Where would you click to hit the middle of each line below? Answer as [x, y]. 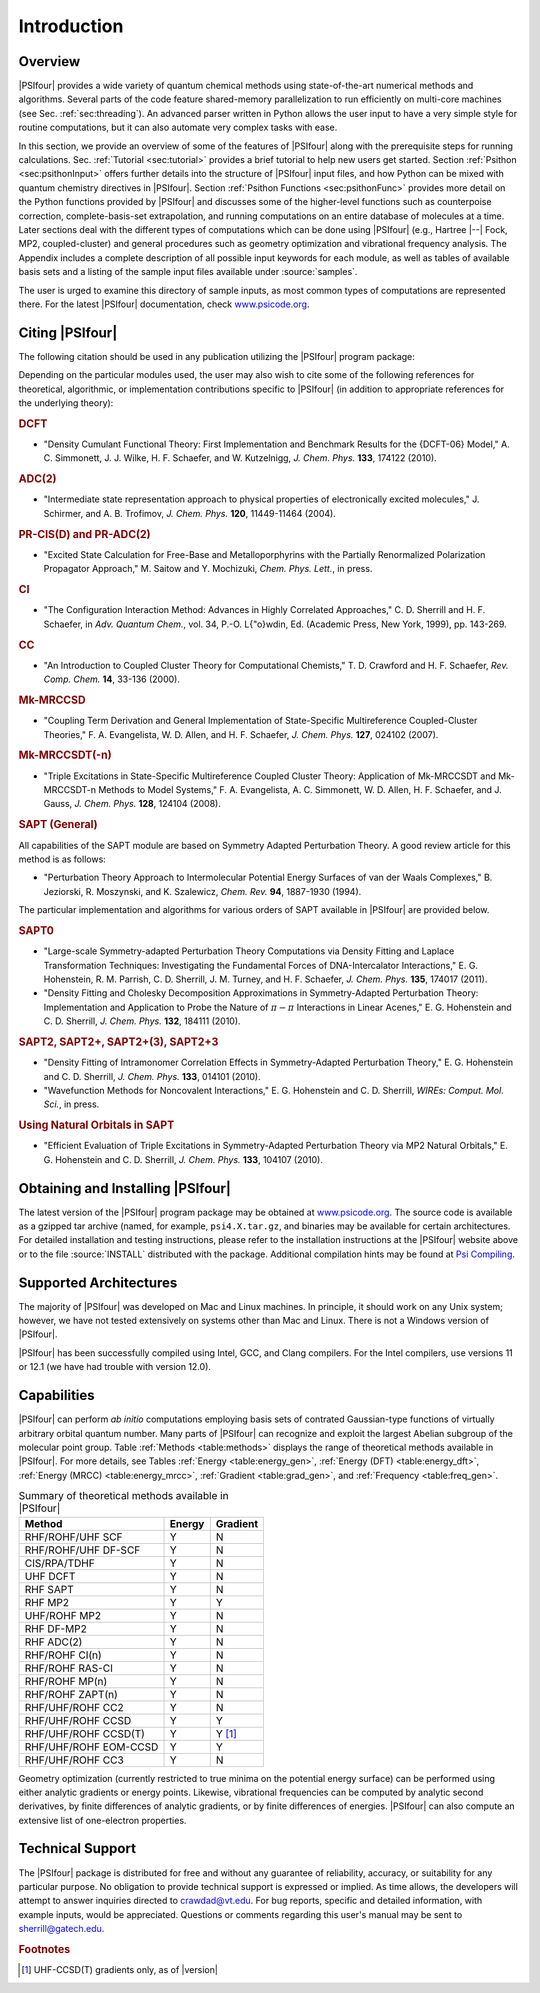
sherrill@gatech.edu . [61, 1929]
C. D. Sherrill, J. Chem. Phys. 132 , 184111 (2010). [142, 1021]
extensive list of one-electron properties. [102, 1820]
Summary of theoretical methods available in [123, 1496]
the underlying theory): [66, 403]
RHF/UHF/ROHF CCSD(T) [84, 1733]
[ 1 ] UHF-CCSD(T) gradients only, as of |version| [120, 1970]
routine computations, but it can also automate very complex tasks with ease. [178, 127]
